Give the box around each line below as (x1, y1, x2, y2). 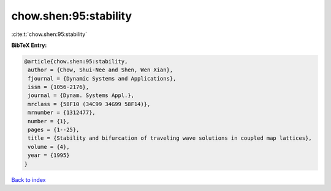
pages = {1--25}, (28, 126, 80, 134)
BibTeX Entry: (11, 41, 47, 49)
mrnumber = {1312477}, (28, 109, 96, 116)
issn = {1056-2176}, (28, 84, 89, 91)
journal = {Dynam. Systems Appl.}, (28, 92, 135, 99)
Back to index (11, 176, 46, 183)
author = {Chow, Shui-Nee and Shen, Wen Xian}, (28, 67, 173, 73)
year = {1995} (28, 152, 70, 159)
